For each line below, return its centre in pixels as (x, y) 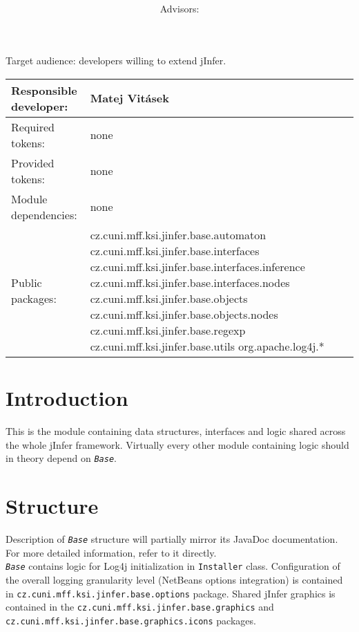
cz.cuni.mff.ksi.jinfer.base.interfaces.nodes (190, 282)
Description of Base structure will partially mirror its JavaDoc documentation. (172, 539)
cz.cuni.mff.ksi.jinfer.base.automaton (178, 234)
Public (27, 282)
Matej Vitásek (129, 98)
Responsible (44, 90)
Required (33, 127)
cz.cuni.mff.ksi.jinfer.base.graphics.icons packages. (131, 620)
